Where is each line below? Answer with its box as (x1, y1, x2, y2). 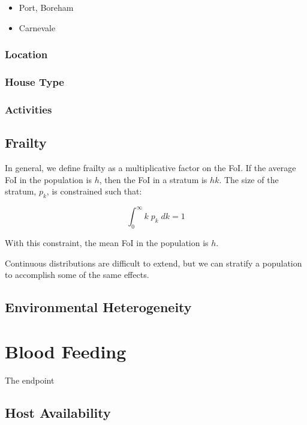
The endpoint (5, 373, 55, 386)
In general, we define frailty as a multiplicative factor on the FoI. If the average (5, 161, 296, 173)
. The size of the (219, 173, 279, 185)
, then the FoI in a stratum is (99, 173, 207, 185)
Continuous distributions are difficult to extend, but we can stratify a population (5, 256, 302, 269)
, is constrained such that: (46, 185, 142, 197)
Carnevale (19, 21, 56, 34)
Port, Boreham (19, 1, 74, 13)
